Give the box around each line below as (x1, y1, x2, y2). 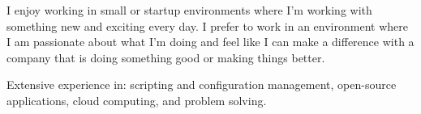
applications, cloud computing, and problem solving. (6, 91, 267, 108)
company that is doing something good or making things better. (6, 49, 325, 65)
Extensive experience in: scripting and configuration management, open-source (6, 76, 397, 93)
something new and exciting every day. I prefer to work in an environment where (6, 17, 408, 34)
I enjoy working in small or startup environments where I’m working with (6, 2, 372, 18)
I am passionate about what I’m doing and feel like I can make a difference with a (6, 33, 415, 50)
